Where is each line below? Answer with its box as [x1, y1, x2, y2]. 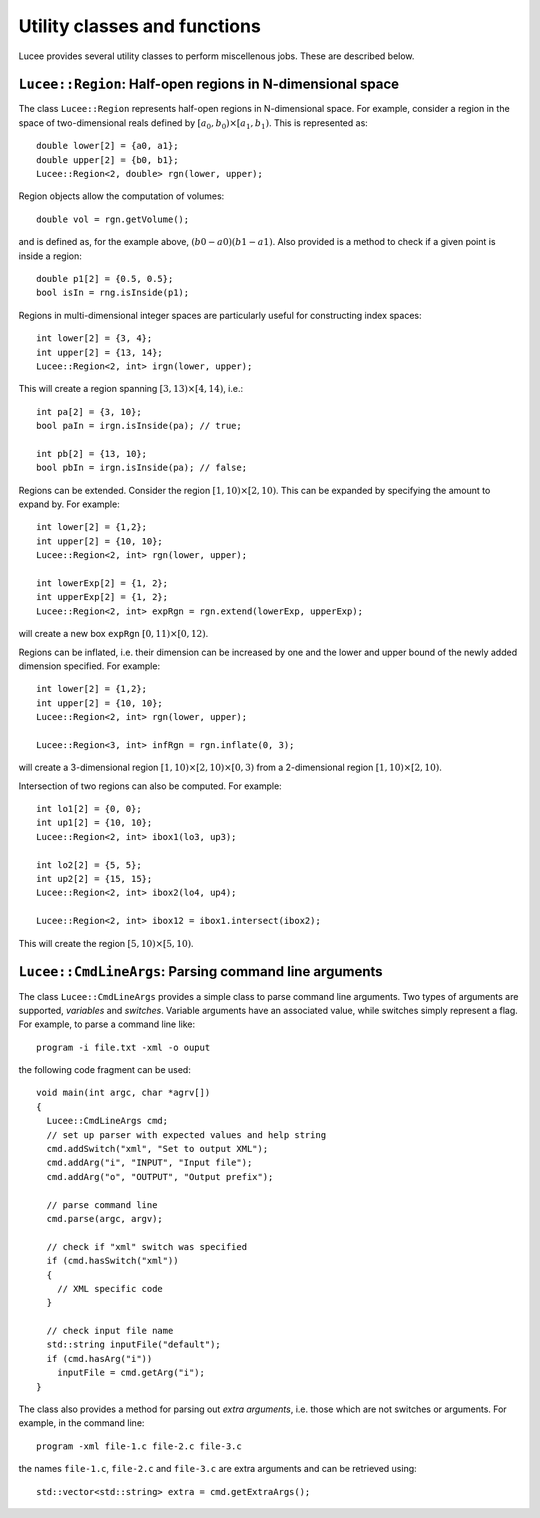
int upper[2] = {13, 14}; [36, 346, 164, 358]
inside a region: [18, 250, 82, 262]
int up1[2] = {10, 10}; [36, 817, 153, 829]
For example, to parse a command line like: [18, 1018, 195, 1030]
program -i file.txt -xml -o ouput [36, 1041, 211, 1053]
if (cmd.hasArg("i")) [46, 1353, 153, 1364]
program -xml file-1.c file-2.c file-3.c [36, 1440, 242, 1452]
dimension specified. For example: [18, 660, 160, 672]
